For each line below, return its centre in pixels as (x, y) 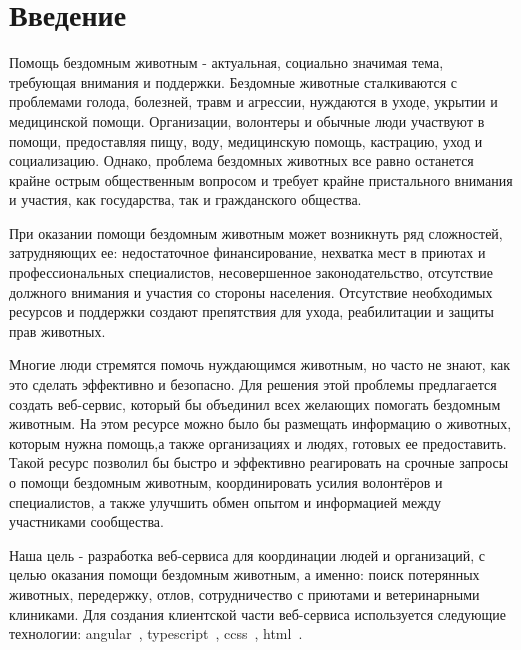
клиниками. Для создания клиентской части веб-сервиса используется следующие (258, 613)
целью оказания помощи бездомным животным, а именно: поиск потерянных (244, 574)
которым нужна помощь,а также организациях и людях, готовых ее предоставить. (258, 442)
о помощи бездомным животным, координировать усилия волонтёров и (226, 482)
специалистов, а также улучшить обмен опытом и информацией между (225, 501)
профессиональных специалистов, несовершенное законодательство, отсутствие (251, 272)
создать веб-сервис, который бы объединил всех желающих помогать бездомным (255, 403)
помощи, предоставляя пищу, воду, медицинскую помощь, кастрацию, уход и (246, 140)
